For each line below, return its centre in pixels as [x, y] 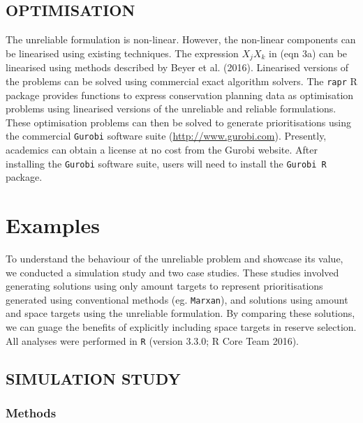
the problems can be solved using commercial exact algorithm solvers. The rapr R [181, 81]
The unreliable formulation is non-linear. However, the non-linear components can [181, 39]
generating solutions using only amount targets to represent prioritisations [164, 286]
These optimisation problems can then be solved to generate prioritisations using [178, 122]
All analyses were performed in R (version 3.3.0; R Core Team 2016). [152, 340]
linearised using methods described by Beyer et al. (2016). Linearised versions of [177, 67]
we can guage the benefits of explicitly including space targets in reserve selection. [181, 326]
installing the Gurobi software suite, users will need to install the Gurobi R [166, 163]
